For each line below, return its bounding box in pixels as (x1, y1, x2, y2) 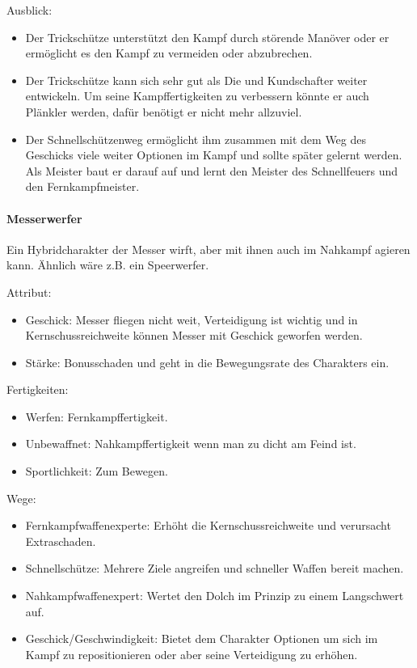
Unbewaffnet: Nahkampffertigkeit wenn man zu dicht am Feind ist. (25, 435, 356, 452)
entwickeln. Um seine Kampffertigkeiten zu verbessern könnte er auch (25, 87, 369, 104)
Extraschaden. (25, 532, 96, 549)
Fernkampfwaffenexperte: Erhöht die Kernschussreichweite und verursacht (25, 517, 391, 534)
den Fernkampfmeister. (25, 178, 140, 195)
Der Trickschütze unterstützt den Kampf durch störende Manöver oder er (25, 28, 390, 45)
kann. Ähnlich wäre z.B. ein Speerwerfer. (6, 256, 209, 273)
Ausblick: (6, 2, 53, 18)
